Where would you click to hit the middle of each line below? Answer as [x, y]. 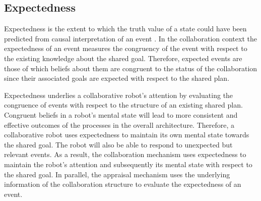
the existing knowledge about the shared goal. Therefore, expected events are [123, 58]
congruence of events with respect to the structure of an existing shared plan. [123, 105]
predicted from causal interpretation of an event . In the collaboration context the [130, 38]
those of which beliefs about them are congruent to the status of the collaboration [131, 68]
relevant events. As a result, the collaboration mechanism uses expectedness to [125, 154]
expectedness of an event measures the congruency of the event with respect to [126, 48]
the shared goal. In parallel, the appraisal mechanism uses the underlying [117, 174]
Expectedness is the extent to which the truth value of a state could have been [125, 29]
